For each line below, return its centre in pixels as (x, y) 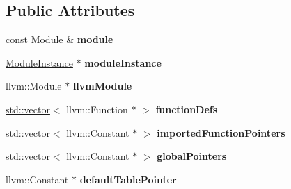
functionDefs (187, 109)
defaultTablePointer (128, 179)
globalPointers (192, 156)
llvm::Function (97, 109)
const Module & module (60, 39)
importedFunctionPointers (221, 132)
